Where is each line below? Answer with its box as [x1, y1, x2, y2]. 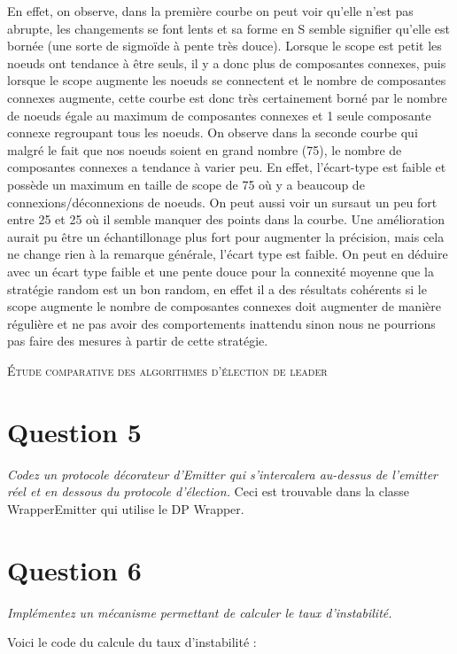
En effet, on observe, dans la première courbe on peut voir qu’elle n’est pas [7, 2, 414, 19]
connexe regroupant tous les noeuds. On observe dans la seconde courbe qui [7, 123, 418, 142]
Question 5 [7, 413, 142, 449]
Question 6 [7, 551, 142, 588]
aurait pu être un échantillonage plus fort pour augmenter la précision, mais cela [7, 227, 445, 245]
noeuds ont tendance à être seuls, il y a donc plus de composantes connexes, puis [7, 53, 446, 72]
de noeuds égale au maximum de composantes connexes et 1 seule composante [7, 105, 431, 124]
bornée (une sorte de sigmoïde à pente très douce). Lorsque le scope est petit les [7, 36, 442, 55]
